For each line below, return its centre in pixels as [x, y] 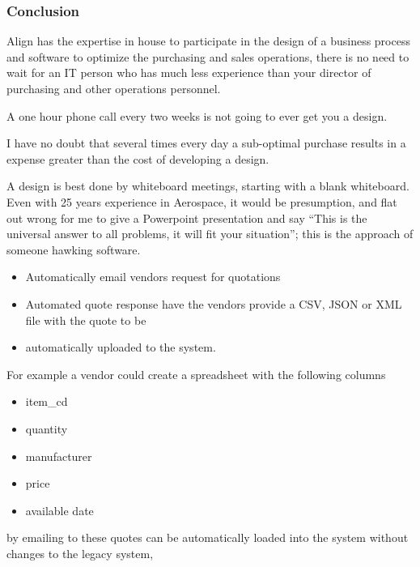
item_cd [47, 401]
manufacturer [59, 456]
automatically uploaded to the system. [121, 347]
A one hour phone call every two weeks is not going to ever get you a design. [197, 115]
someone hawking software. [74, 249]
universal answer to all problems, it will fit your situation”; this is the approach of [210, 234]
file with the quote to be [86, 320]
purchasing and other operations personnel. [114, 88]
